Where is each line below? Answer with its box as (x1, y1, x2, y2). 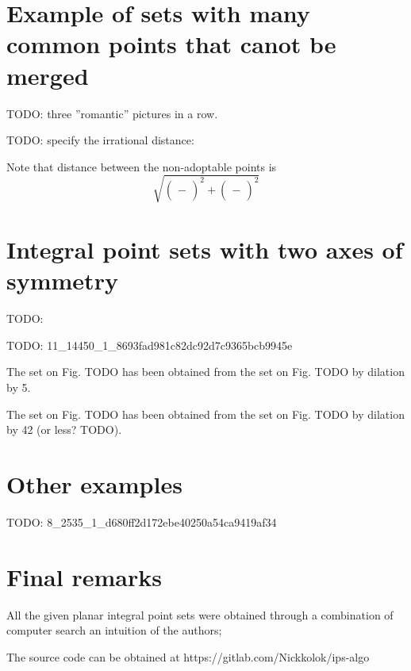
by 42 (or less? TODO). (6, 421, 122, 438)
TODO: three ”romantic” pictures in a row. (6, 105, 218, 121)
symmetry (6, 264, 118, 297)
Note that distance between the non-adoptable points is (6, 158, 277, 174)
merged (6, 59, 89, 91)
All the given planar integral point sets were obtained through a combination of (6, 606, 394, 623)
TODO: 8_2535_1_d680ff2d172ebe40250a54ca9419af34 (6, 513, 277, 530)
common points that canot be (6, 28, 336, 60)
